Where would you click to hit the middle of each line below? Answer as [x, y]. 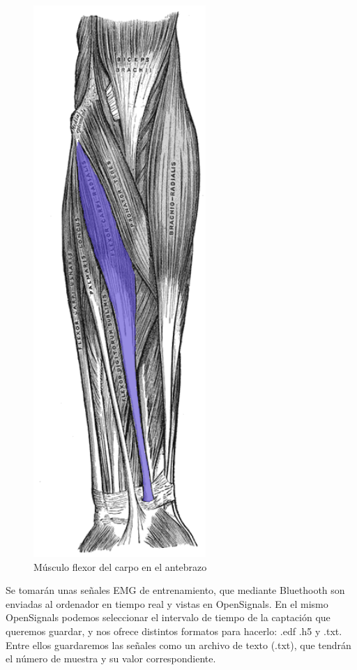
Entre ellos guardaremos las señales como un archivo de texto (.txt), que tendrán [178, 645]
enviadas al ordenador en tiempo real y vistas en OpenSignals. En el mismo [167, 603]
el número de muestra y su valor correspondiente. [111, 658]
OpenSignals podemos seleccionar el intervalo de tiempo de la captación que [168, 617]
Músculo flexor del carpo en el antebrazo [120, 566]
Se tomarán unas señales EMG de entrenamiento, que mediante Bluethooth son [175, 590]
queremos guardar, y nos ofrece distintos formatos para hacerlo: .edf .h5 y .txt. [174, 631]
